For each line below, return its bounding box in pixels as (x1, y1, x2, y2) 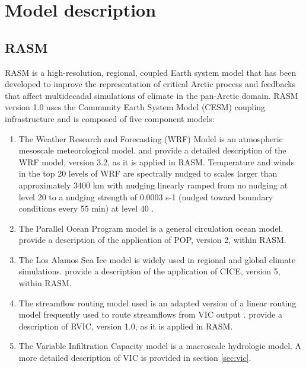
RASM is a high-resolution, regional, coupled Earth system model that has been (5, 66, 297, 78)
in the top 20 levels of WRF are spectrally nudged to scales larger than (18, 167, 278, 180)
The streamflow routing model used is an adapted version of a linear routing (18, 296, 297, 309)
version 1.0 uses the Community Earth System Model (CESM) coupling (5, 101, 266, 113)
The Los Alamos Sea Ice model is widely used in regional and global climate (18, 253, 296, 265)
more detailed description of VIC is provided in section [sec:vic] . (18, 351, 251, 364)
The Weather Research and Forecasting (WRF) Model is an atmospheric (18, 132, 283, 145)
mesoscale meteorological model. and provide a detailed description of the (18, 144, 286, 156)
